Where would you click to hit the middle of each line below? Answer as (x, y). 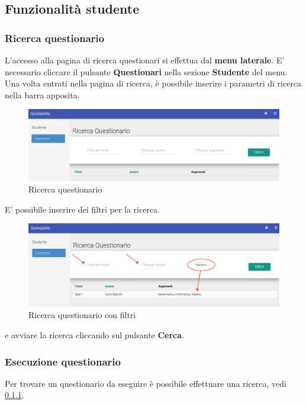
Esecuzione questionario (63, 361)
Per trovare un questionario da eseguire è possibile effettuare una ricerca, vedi (146, 383)
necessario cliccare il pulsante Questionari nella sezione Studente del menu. (146, 71)
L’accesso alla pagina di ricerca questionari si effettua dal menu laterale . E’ (145, 60)
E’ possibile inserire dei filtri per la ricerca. (83, 209)
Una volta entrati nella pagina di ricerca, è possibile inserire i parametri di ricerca (153, 83)
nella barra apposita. (42, 94)
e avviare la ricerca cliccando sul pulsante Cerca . (95, 335)
